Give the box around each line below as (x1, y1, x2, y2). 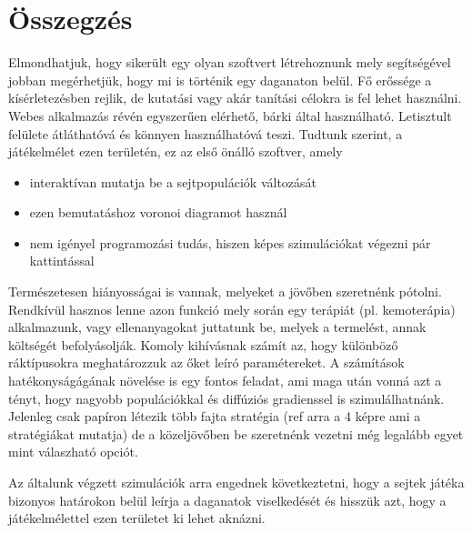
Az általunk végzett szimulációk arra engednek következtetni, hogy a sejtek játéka (8, 473, 465, 491)
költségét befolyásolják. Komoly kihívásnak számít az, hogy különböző (8, 335, 398, 354)
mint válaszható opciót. (8, 442, 138, 461)
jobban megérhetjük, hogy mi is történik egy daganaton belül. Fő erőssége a (8, 70, 432, 89)
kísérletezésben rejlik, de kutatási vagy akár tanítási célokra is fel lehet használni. (8, 88, 462, 107)
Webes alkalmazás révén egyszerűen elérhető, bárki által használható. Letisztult (8, 106, 452, 125)
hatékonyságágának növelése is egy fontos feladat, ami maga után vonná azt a (8, 371, 442, 390)
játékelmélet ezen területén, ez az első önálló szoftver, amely (8, 142, 343, 161)
